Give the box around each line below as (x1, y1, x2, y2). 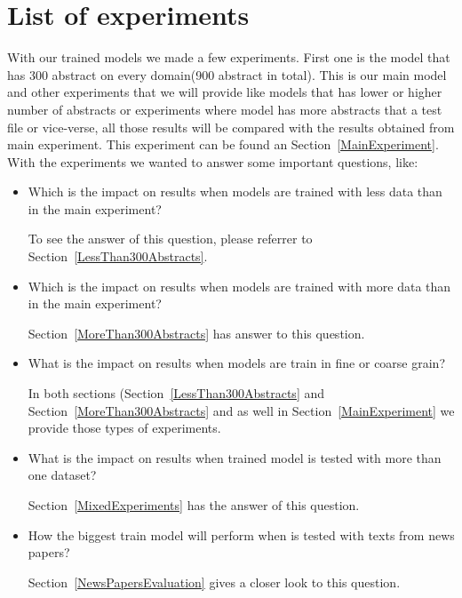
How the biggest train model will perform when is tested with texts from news (28, 525, 455, 544)
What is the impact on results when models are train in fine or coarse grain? (28, 354, 446, 372)
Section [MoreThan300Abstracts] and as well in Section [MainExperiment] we (28, 401, 455, 419)
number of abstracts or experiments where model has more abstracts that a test (7, 100, 442, 118)
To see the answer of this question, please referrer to (28, 229, 313, 248)
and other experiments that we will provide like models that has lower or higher (7, 83, 442, 101)
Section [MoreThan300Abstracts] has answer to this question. (28, 323, 365, 342)
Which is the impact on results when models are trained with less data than (28, 182, 442, 201)
